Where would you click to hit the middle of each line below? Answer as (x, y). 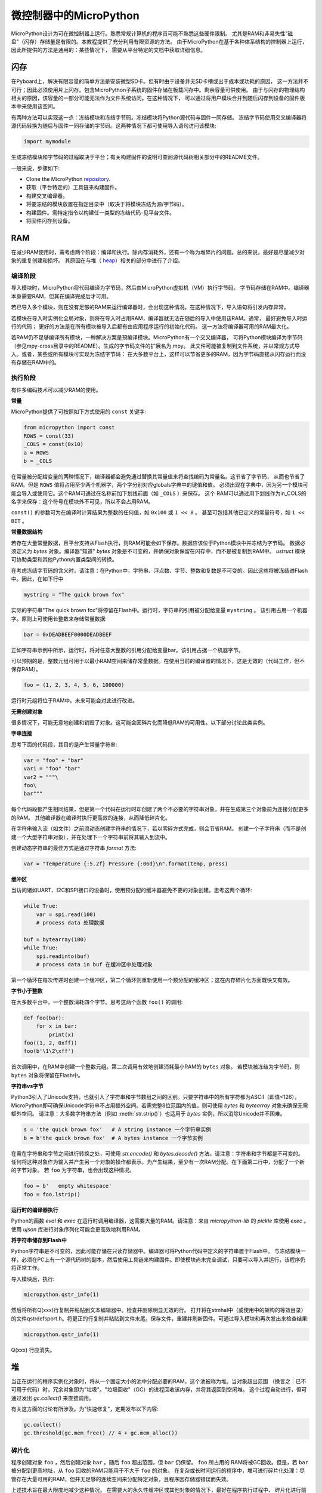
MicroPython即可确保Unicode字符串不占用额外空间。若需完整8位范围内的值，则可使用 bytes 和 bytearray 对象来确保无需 (160, 1105)
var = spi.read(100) (66, 914)
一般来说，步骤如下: (35, 168)
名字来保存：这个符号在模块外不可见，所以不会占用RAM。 (82, 502)
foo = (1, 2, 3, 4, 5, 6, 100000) (74, 685)
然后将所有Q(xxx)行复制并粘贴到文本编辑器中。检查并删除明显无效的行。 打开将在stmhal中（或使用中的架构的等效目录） (159, 1310)
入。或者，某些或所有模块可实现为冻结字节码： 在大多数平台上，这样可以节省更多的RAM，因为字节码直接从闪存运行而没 (159, 354)
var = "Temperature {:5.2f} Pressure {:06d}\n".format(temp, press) (126, 864)
